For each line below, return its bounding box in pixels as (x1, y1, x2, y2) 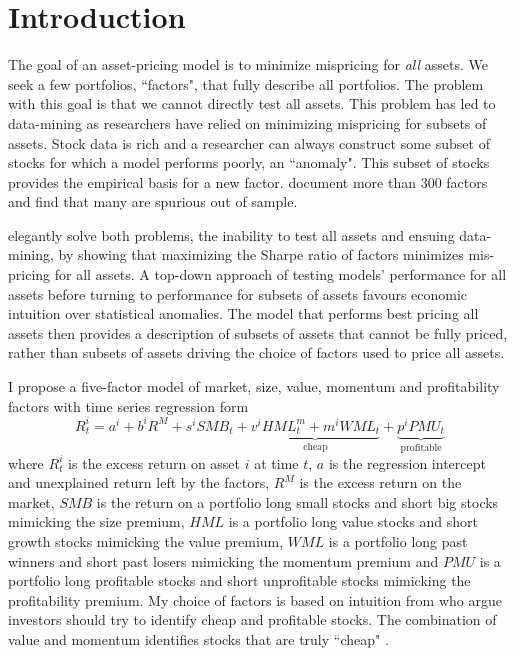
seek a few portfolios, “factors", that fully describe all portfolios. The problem (8, 73, 484, 94)
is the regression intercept (328, 452, 486, 473)
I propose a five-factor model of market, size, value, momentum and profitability (8, 376, 500, 397)
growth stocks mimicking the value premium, (8, 530, 284, 551)
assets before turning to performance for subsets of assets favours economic (8, 283, 468, 304)
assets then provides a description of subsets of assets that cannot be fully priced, (8, 322, 508, 343)
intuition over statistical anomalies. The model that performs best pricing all (8, 303, 479, 324)
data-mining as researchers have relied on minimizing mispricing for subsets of (8, 112, 487, 133)
